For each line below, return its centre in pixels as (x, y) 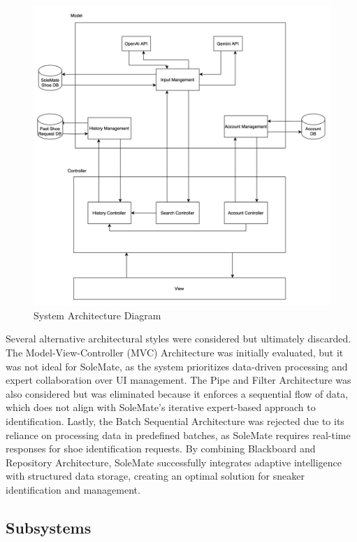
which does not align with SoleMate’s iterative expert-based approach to (161, 407)
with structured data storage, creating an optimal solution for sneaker (155, 476)
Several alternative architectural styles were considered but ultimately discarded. (178, 339)
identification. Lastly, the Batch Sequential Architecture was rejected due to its (175, 421)
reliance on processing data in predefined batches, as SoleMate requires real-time (178, 435)
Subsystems (49, 527)
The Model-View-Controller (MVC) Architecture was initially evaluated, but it (175, 352)
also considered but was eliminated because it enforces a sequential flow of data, (177, 393)
